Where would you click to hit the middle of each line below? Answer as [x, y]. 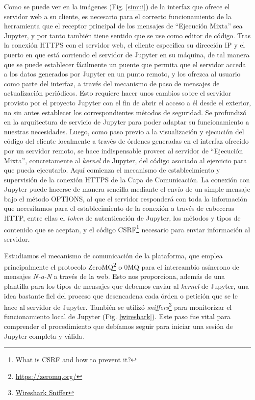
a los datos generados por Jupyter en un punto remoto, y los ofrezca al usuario [122, 74]
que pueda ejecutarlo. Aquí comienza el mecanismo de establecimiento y [112, 170]
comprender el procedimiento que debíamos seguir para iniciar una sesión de [118, 326]
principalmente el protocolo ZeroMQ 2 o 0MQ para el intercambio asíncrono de [122, 266]
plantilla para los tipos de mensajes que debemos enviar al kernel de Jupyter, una [127, 286]
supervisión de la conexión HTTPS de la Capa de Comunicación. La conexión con [127, 179]
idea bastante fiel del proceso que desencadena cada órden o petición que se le [121, 295]
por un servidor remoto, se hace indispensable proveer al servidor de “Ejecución [124, 150]
